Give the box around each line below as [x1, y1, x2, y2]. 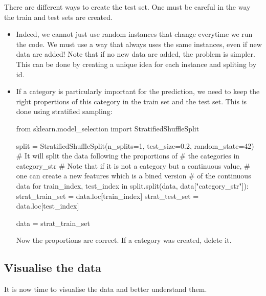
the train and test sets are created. [4, 11, 113, 22]
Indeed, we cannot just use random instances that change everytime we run [16, 29, 253, 39]
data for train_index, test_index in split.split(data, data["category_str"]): [16, 180, 249, 191]
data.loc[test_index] [16, 200, 79, 211]
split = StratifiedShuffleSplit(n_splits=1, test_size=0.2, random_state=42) [16, 140, 254, 151]
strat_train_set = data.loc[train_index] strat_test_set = [16, 190, 199, 201]
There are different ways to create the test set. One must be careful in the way [4, 2, 251, 12]
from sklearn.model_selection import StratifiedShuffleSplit [16, 123, 199, 133]
